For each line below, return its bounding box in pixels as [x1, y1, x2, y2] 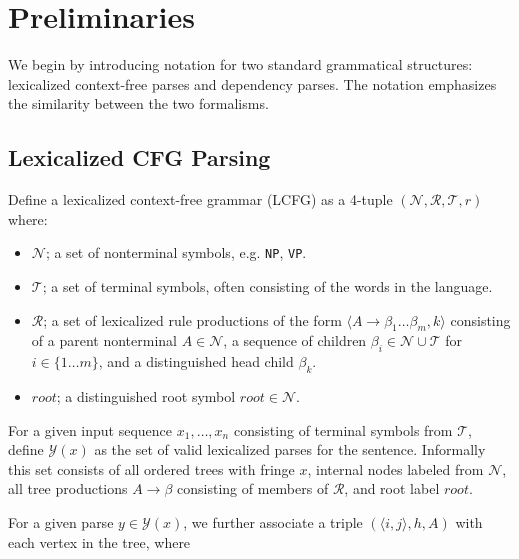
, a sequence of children [223, 330, 367, 351]
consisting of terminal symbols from [233, 419, 453, 440]
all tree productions [8, 478, 128, 499]
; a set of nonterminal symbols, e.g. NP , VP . [45, 242, 307, 263]
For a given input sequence [8, 419, 173, 440]
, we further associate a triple [183, 511, 363, 532]
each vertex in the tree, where [8, 531, 191, 552]
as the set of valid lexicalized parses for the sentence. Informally [94, 439, 486, 460]
